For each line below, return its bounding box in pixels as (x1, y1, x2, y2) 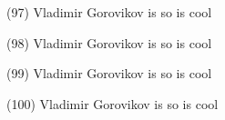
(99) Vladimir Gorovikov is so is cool (6, 64, 212, 83)
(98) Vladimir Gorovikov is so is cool (6, 33, 212, 52)
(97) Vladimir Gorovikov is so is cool (6, 3, 212, 21)
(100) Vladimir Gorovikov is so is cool (6, 94, 219, 113)
